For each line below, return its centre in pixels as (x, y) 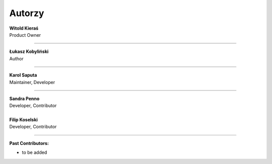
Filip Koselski (23, 120)
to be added (35, 152)
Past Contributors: (29, 143)
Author (16, 58)
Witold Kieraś (24, 28)
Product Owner (25, 35)
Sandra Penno (24, 99)
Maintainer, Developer (32, 82)
